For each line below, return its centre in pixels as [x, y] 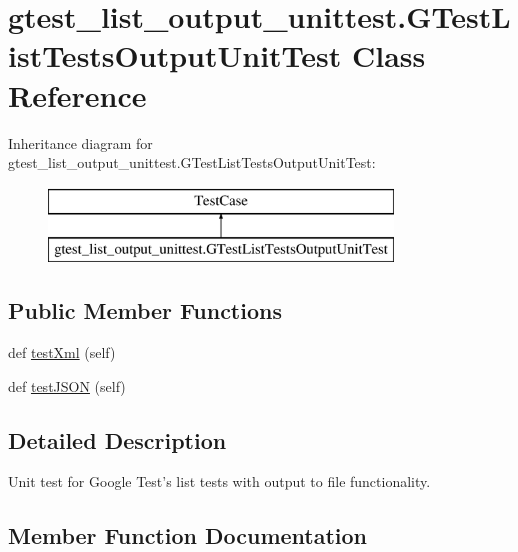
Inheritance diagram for [80, 142]
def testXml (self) [62, 352]
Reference [77, 94]
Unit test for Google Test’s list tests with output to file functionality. [219, 481]
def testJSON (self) [67, 385]
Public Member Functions [145, 310]
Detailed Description [117, 439]
